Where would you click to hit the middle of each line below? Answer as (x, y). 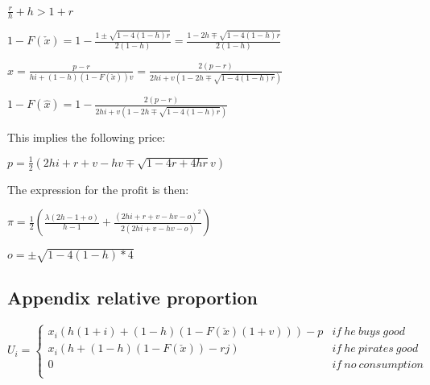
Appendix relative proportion (133, 298)
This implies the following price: (87, 137)
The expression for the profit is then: (98, 189)
